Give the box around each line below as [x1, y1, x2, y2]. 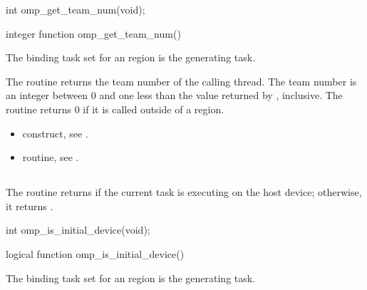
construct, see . [22, 125, 88, 140]
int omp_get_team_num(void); [6, 2, 145, 16]
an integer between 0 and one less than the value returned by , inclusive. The [6, 88, 343, 103]
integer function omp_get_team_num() [6, 26, 181, 41]
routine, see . [22, 150, 79, 165]
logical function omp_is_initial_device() [6, 246, 185, 261]
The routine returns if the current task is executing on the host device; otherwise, [6, 185, 362, 200]
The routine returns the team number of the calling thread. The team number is [6, 73, 357, 88]
